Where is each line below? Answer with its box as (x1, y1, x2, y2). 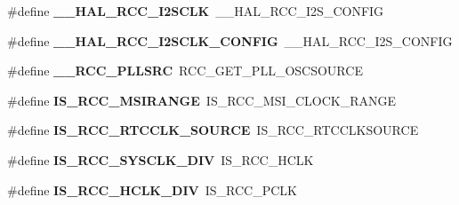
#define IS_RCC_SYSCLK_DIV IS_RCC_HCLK (7, 150, 314, 169)
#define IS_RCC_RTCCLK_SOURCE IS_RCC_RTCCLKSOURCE (7, 121, 419, 139)
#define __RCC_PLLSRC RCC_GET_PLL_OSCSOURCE (7, 61, 363, 80)
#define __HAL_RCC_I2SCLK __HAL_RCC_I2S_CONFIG (7, 2, 384, 20)
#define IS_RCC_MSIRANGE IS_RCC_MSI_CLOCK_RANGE (7, 91, 397, 109)
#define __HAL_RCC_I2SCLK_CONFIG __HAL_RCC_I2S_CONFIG (7, 31, 453, 50)
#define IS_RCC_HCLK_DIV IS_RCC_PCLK (7, 180, 297, 199)
